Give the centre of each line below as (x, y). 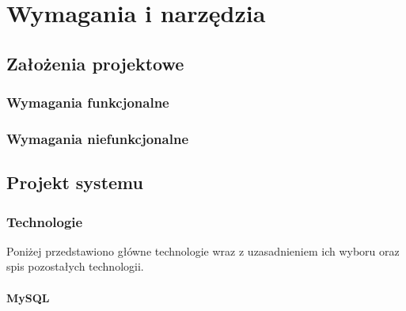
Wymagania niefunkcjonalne (98, 138)
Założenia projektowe (95, 63)
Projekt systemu (75, 182)
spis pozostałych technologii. (75, 266)
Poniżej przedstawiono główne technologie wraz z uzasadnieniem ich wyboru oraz (203, 250)
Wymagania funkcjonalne (88, 102)
